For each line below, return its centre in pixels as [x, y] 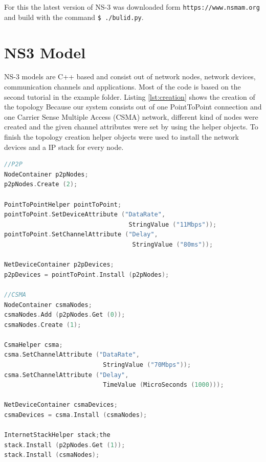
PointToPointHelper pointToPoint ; [63, 204]
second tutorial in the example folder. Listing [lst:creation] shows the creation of [130, 96]
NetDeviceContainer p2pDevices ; [59, 265]
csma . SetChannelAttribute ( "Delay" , [66, 375]
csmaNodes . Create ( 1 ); [43, 325]
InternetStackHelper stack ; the [57, 435]
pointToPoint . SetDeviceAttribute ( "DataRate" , [85, 215]
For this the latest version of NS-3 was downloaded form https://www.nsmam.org [132, 7]
